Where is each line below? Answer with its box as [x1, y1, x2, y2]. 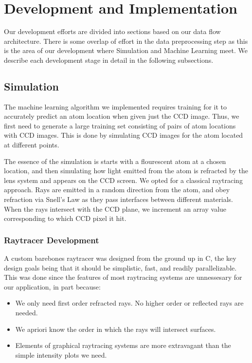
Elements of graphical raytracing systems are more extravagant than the [15, 340, 231, 350]
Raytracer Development [4, 234, 99, 246]
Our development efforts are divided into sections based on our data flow [4, 26, 221, 36]
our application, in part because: [4, 281, 101, 291]
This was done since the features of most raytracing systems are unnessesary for [4, 272, 242, 282]
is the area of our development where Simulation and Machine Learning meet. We [4, 45, 248, 55]
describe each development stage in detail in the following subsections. [4, 54, 214, 65]
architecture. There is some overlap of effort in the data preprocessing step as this [4, 36, 248, 46]
